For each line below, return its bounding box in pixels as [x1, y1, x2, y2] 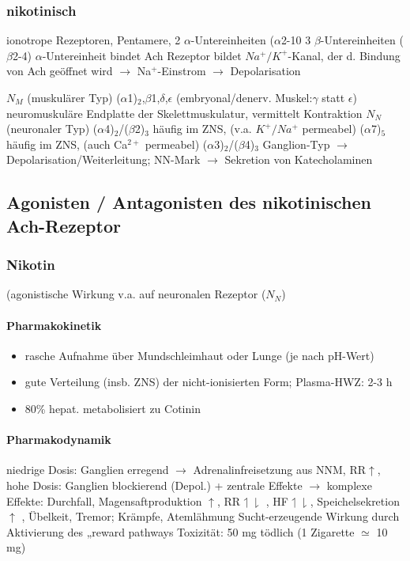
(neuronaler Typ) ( [6, 120, 98, 137]
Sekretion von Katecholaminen [224, 151, 373, 168]
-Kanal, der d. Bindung [288, 47, 401, 63]
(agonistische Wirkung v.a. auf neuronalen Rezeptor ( [6, 286, 266, 302]
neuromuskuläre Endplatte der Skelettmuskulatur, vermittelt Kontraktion [6, 104, 363, 121]
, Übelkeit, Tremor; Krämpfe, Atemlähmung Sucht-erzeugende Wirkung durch [21, 508, 400, 525]
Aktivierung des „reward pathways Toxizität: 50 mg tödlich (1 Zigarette [6, 523, 355, 540]
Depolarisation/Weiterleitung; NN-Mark [6, 151, 201, 168]
